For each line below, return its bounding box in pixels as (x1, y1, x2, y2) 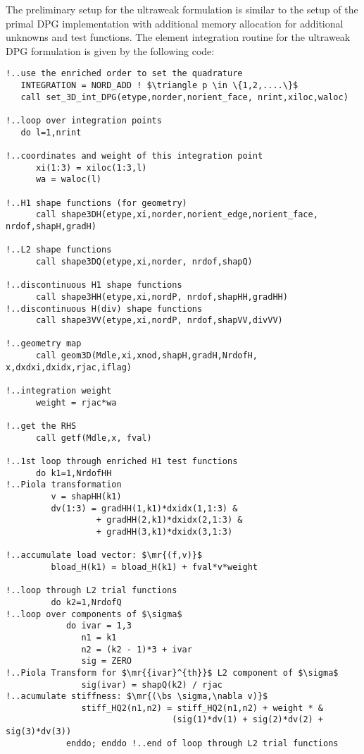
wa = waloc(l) (35, 174, 102, 185)
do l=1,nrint (20, 127, 82, 138)
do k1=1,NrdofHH (35, 468, 112, 478)
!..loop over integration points (6, 116, 162, 126)
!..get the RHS (6, 421, 77, 432)
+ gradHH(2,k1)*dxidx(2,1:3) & (96, 515, 243, 525)
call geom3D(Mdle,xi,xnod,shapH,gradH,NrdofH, (35, 351, 258, 361)
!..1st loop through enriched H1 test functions (6, 456, 238, 467)
